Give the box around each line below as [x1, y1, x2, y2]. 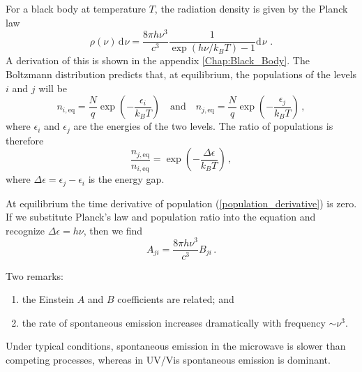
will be [38, 80, 68, 95]
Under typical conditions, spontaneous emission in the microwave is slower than [6, 338, 346, 353]
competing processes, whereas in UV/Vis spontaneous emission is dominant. [6, 352, 331, 366]
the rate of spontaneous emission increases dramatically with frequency [22, 315, 326, 329]
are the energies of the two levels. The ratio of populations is [73, 119, 333, 133]
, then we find [83, 223, 143, 237]
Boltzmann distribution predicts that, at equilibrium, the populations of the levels [6, 66, 357, 81]
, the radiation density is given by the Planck [154, 1, 348, 15]
